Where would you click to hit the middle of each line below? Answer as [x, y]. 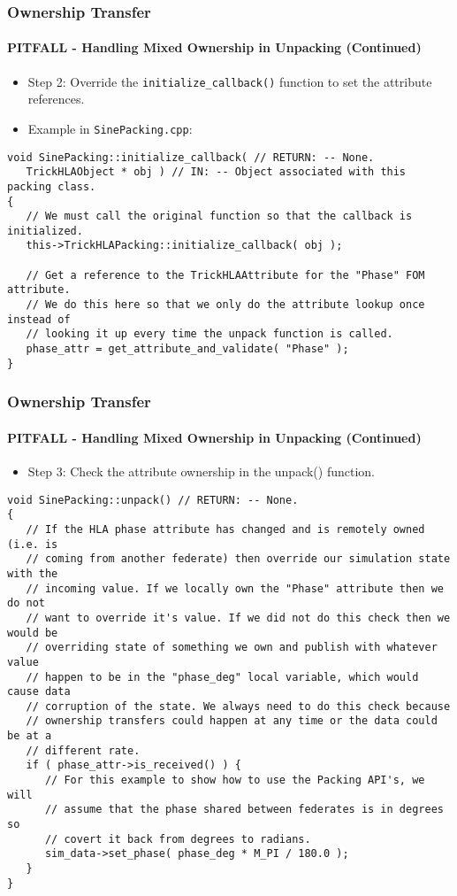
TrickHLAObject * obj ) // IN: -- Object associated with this [216, 172]
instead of [39, 319]
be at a [30, 736]
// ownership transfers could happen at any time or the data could [232, 721]
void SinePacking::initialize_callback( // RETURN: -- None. [191, 157]
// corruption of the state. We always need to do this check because [238, 706]
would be [33, 633]
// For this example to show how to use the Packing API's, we [235, 780]
